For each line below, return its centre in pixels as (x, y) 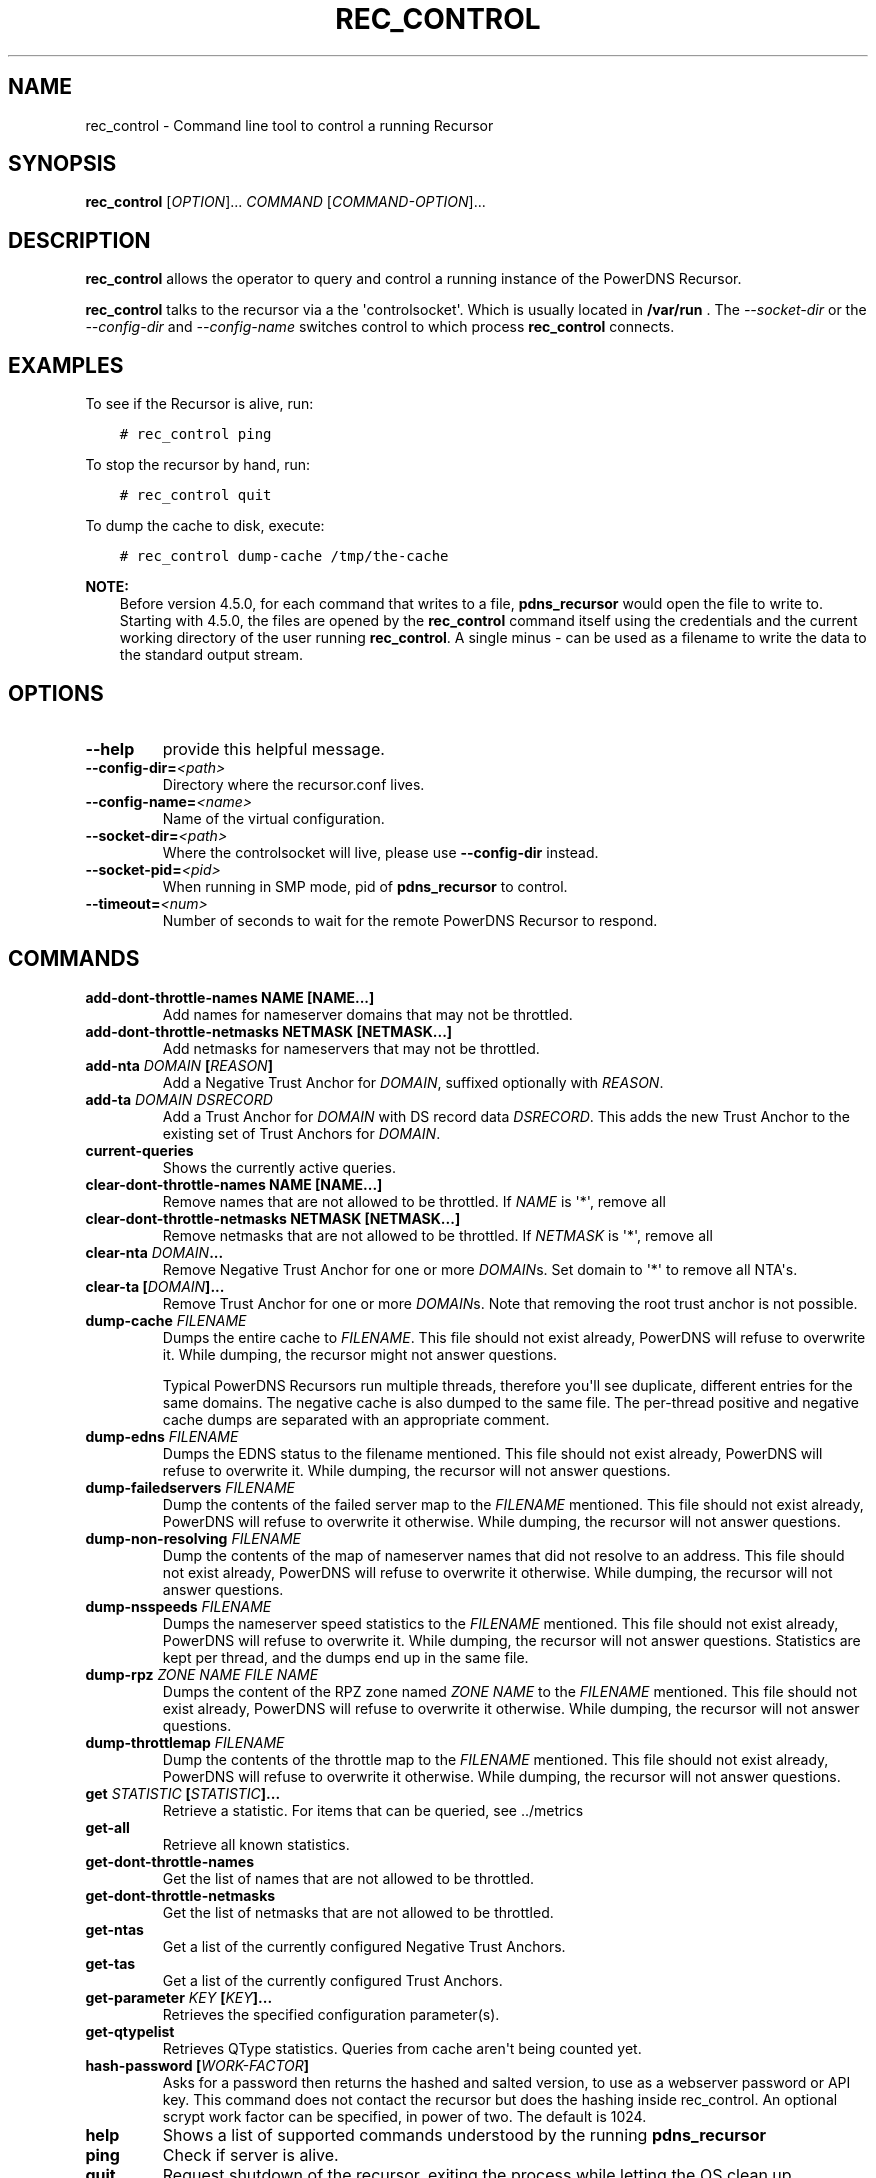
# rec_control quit (195, 495)
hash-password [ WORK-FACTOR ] (197, 2065)
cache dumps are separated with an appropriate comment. (356, 1419)
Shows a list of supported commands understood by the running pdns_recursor (464, 2134)
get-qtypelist (130, 2031)
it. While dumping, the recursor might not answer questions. (360, 1354)
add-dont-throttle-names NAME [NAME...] (230, 997)
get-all (107, 1827)
